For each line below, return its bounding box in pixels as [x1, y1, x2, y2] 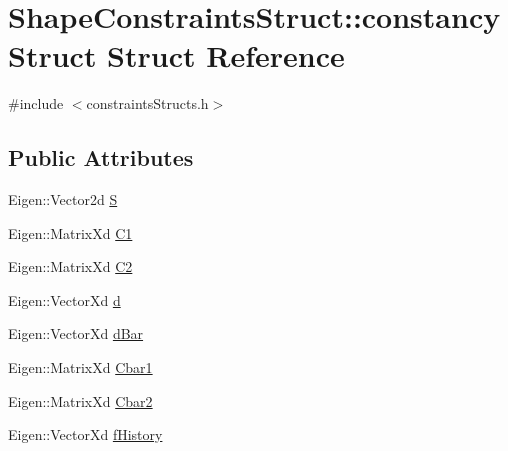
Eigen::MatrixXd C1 [8, 222, 133, 243]
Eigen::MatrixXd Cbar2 [8, 390, 153, 411]
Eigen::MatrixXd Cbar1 [8, 357, 153, 378]
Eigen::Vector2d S [8, 189, 118, 210]
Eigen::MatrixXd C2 [8, 256, 133, 277]
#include [8, 93, 64, 114]
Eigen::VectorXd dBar [8, 323, 144, 344]
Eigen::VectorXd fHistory [8, 424, 163, 445]
